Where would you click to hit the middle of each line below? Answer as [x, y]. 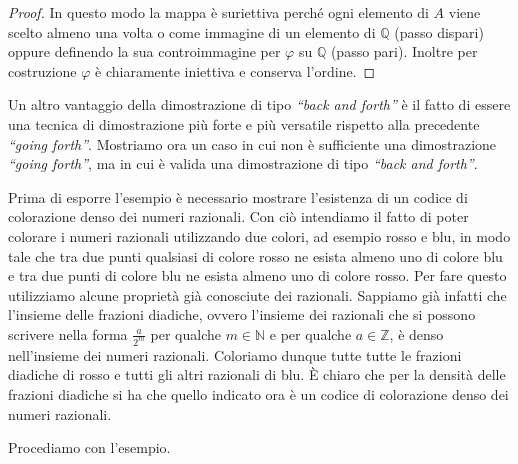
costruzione [42, 70]
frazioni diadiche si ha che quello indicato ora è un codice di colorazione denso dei [258, 393]
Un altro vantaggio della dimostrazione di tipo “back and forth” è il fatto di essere [259, 104]
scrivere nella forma [68, 333]
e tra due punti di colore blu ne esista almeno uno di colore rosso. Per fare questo [257, 275]
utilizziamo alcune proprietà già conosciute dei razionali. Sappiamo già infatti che [257, 294]
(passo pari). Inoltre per [404, 51]
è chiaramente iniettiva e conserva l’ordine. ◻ [235, 70]
